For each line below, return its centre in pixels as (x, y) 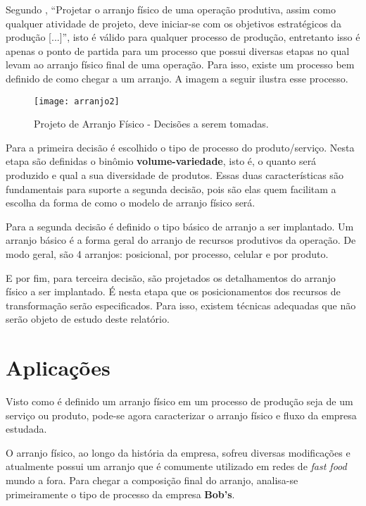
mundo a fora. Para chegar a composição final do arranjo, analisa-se (152, 480)
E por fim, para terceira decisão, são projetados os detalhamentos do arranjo (171, 277)
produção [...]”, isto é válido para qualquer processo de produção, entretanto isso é (183, 37)
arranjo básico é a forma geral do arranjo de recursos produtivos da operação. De (181, 240)
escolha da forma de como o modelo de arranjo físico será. (131, 203)
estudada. (26, 429)
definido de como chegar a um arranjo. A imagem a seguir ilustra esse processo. (177, 78)
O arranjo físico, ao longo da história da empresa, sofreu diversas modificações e (178, 452)
